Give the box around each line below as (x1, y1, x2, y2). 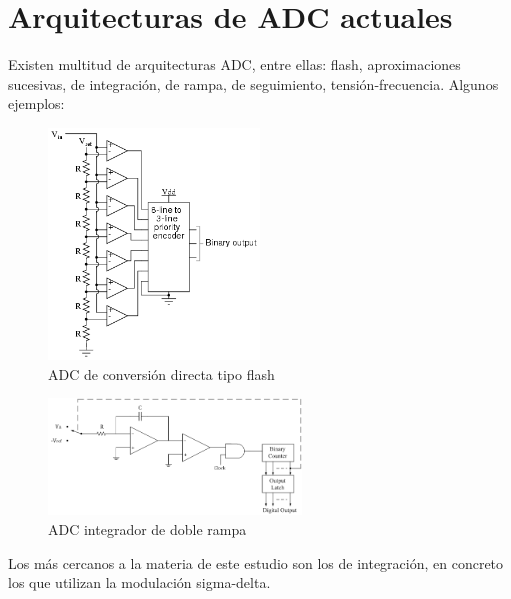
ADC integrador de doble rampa (48, 519, 247, 540)
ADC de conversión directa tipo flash (48, 363, 275, 384)
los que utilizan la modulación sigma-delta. (8, 572, 271, 593)
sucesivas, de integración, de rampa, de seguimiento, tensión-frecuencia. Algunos (8, 73, 499, 94)
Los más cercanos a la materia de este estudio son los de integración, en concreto (8, 552, 504, 573)
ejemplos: (8, 93, 65, 114)
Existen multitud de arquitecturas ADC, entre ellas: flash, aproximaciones (8, 54, 461, 75)
